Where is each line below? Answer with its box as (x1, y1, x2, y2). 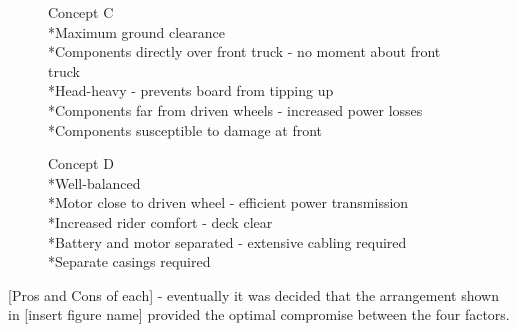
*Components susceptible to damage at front (48, 119, 323, 140)
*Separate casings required (48, 251, 211, 272)
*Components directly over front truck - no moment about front (48, 41, 441, 62)
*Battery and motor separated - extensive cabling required (48, 231, 407, 252)
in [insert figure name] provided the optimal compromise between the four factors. (8, 304, 510, 325)
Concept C (48, 2, 114, 22)
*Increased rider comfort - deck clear (48, 211, 273, 232)
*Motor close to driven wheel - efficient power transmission (48, 192, 409, 213)
